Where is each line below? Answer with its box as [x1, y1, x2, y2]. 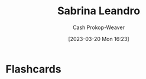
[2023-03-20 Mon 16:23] [68, 35, 129, 42]
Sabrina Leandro [57, 4, 140, 18]
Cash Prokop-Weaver [72, 24, 125, 31]
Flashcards [5, 62, 61, 75]
